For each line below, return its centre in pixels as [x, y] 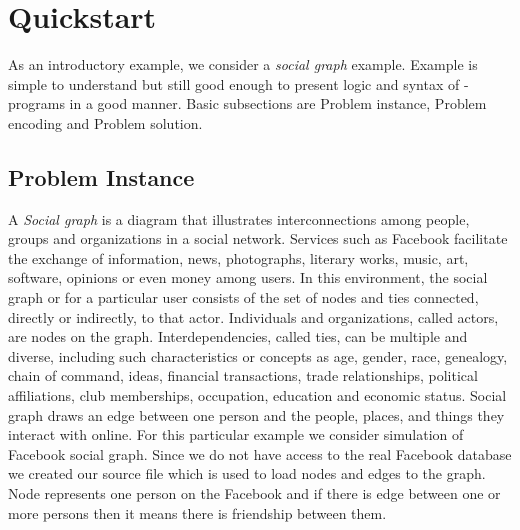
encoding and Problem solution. [105, 122]
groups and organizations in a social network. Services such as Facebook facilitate [258, 238]
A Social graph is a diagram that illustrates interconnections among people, [239, 218]
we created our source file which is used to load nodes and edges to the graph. [247, 473]
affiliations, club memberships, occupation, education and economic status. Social [257, 395]
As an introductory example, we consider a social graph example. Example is [243, 64]
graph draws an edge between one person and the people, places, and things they [256, 414]
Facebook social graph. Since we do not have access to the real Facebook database [260, 453]
